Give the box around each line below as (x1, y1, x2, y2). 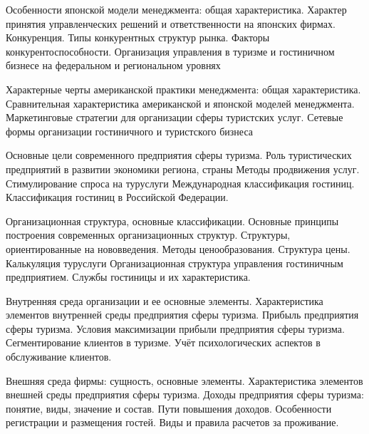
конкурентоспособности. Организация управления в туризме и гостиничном (6, 43, 335, 58)
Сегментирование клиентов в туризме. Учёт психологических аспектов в (6, 335, 321, 350)
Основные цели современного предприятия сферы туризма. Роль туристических (6, 148, 352, 162)
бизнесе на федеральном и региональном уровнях (6, 58, 221, 73)
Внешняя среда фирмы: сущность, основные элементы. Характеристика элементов (6, 373, 363, 388)
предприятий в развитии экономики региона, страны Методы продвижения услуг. (6, 161, 360, 176)
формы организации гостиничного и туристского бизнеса (6, 123, 253, 138)
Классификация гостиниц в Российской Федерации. (6, 190, 229, 205)
